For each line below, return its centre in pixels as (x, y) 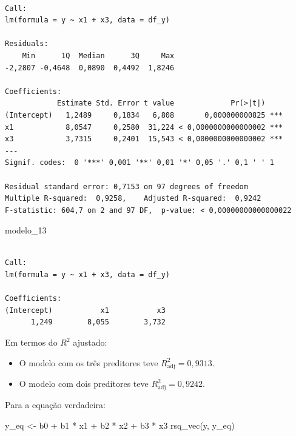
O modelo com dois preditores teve (84, 384)
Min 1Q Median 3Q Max (98, 55)
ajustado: (90, 342)
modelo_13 (26, 230)
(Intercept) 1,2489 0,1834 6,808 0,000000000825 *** (144, 115)
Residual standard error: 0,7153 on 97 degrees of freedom (126, 186)
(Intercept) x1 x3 (85, 310)
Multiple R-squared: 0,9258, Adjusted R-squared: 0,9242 (133, 199)
